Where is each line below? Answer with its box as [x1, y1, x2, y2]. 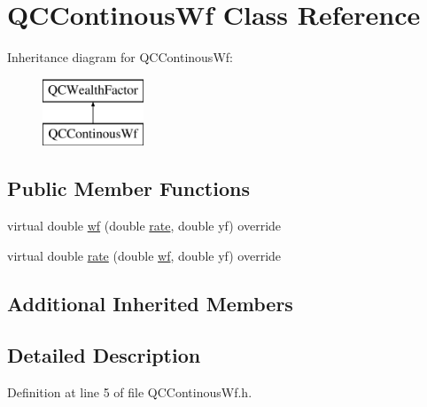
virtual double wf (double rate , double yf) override [7, 216, 282, 235]
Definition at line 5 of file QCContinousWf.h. [7, 383, 252, 402]
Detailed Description [7, 341, 201, 369]
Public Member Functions [7, 175, 250, 202]
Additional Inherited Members [7, 289, 293, 317]
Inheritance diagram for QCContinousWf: [7, 48, 233, 67]
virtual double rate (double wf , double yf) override [7, 246, 282, 264]
